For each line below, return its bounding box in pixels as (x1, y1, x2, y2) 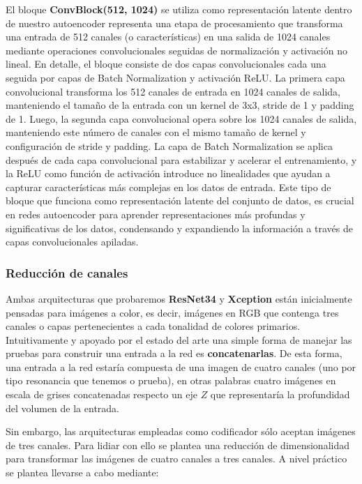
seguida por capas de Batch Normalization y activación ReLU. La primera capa (6, 70, 345, 84)
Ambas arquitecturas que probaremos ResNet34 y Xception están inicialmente (6, 291, 352, 305)
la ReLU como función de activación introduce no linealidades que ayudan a (6, 166, 331, 181)
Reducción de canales (6, 264, 128, 281)
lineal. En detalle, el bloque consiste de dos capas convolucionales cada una (6, 56, 326, 71)
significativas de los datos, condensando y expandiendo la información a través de (6, 220, 353, 235)
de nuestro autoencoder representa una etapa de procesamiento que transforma (6, 15, 343, 30)
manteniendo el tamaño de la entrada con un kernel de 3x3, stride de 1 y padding (6, 98, 354, 112)
